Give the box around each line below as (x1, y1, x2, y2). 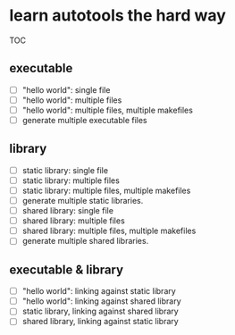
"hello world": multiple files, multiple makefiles (21, 105, 194, 115)
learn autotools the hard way (9, 5, 226, 26)
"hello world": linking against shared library (21, 296, 181, 306)
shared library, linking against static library (21, 316, 179, 327)
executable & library (9, 262, 123, 277)
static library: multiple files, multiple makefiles (21, 185, 191, 196)
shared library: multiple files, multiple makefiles (21, 225, 197, 237)
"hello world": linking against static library (21, 286, 176, 297)
